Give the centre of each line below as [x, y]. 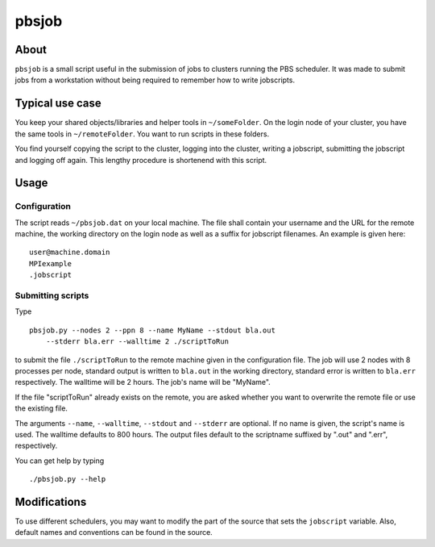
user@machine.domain [70, 253]
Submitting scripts [52, 296]
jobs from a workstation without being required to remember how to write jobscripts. [155, 80]
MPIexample [51, 263]
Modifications [51, 501]
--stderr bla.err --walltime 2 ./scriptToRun [137, 342]
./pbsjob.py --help [68, 479]
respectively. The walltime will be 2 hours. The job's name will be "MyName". [143, 382]
